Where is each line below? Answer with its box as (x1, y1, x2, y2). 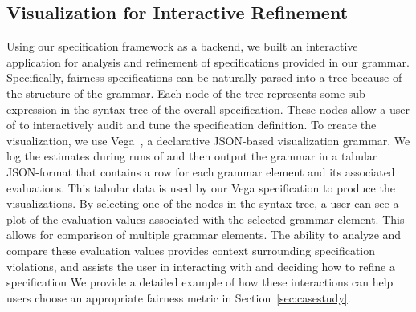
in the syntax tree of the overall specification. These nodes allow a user (60, 100, 410, 117)
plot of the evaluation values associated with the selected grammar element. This (6, 210, 405, 227)
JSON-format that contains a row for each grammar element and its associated (6, 163, 395, 180)
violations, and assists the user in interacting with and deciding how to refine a (6, 257, 395, 274)
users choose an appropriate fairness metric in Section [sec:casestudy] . (6, 289, 351, 306)
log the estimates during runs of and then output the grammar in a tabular (6, 148, 377, 164)
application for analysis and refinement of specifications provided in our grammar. (6, 53, 410, 70)
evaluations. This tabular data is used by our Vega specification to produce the (6, 179, 395, 196)
